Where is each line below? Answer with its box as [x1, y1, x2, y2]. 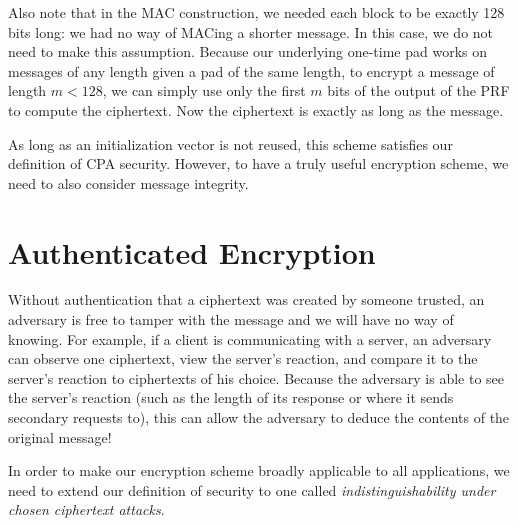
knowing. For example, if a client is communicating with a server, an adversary [8, 328, 492, 349]
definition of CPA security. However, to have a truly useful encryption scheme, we [8, 153, 509, 174]
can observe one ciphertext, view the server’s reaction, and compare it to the [8, 348, 478, 369]
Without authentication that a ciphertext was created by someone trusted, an [8, 289, 485, 310]
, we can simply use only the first [102, 80, 306, 101]
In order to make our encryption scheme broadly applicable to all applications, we [8, 460, 510, 481]
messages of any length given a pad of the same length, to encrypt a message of [8, 60, 495, 81]
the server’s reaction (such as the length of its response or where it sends [8, 387, 454, 408]
